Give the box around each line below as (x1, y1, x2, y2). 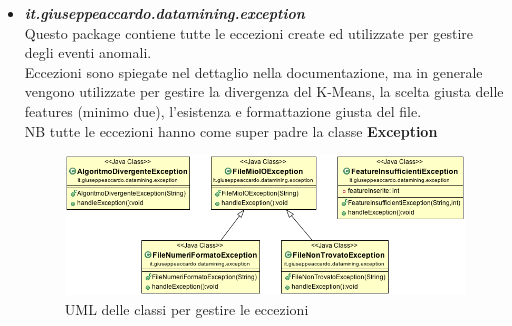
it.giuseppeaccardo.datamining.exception (24, 3, 305, 23)
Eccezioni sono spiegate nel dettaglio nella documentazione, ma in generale (24, 61, 483, 82)
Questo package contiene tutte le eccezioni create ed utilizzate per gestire (24, 22, 473, 43)
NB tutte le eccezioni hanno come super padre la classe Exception (24, 120, 438, 141)
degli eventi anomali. (24, 42, 152, 63)
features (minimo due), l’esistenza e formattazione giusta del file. (24, 100, 422, 121)
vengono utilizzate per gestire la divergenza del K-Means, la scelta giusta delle (24, 81, 504, 102)
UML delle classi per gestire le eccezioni (64, 299, 309, 319)
